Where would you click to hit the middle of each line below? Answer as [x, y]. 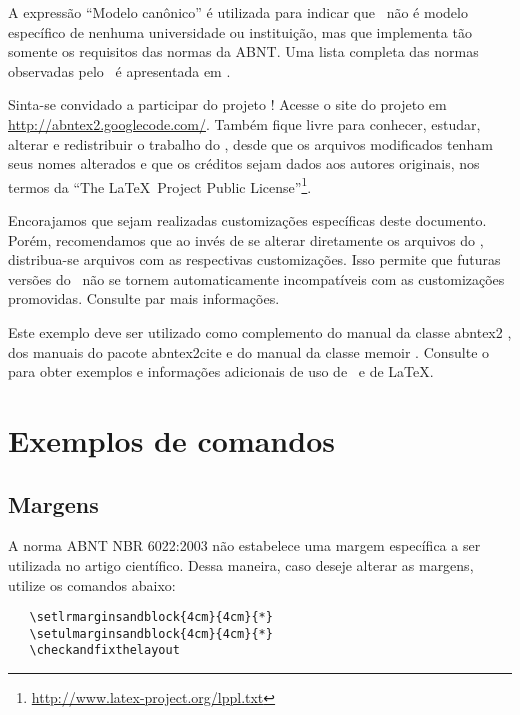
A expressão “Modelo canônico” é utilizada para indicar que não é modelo [238, 12]
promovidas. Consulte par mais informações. [144, 298]
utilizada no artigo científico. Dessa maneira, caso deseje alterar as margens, [241, 564]
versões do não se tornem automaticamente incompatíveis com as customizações [256, 278]
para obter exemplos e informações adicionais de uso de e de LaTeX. [221, 371]
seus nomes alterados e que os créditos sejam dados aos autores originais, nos [244, 163]
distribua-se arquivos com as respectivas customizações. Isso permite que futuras [254, 259]
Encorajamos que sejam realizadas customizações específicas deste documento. [247, 220]
